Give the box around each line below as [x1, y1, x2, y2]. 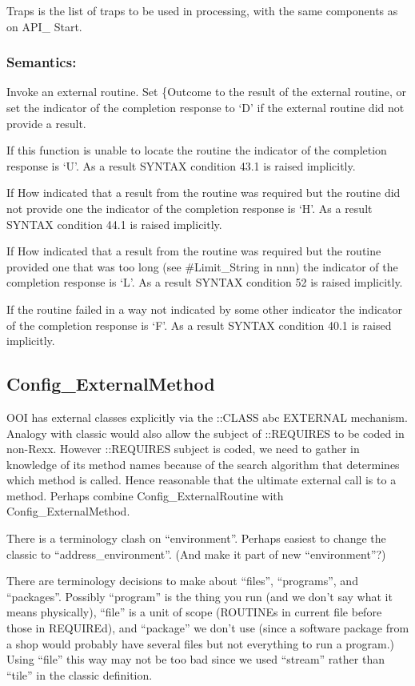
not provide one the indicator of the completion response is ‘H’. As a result [6, 199, 373, 216]
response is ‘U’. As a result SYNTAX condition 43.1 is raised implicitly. [6, 157, 356, 174]
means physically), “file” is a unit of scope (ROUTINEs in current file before [6, 604, 382, 620]
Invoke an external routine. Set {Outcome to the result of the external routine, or [6, 83, 407, 100]
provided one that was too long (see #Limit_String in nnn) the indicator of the [6, 258, 398, 275]
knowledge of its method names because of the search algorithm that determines [6, 455, 400, 472]
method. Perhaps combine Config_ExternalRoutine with [6, 487, 284, 503]
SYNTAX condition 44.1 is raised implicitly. [6, 215, 222, 232]
